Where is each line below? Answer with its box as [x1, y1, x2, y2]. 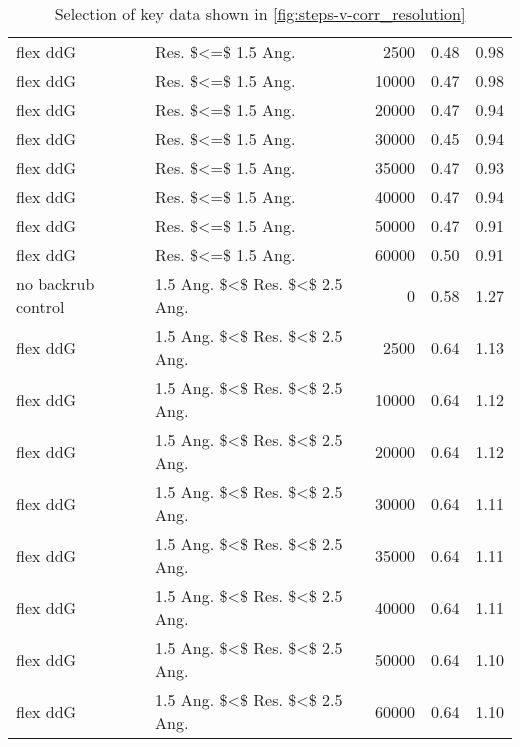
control [16, 295, 65, 318]
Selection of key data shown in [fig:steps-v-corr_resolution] [54, 2, 466, 25]
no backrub [16, 272, 95, 295]
